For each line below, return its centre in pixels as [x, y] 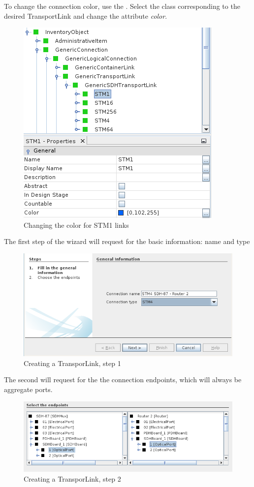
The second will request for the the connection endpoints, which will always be [123, 380]
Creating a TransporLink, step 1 [72, 363]
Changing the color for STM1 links [76, 225]
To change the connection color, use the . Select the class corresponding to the [122, 6]
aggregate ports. [28, 389]
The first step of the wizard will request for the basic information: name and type [127, 241]
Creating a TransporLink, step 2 [72, 478]
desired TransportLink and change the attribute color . [86, 15]
